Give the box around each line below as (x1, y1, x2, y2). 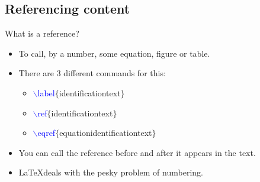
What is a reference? (5, 27, 79, 40)
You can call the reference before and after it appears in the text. (18, 146, 256, 158)
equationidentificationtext (59, 126, 152, 139)
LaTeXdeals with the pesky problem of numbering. (18, 166, 203, 178)
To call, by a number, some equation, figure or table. (18, 47, 210, 59)
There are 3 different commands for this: (18, 67, 166, 79)
